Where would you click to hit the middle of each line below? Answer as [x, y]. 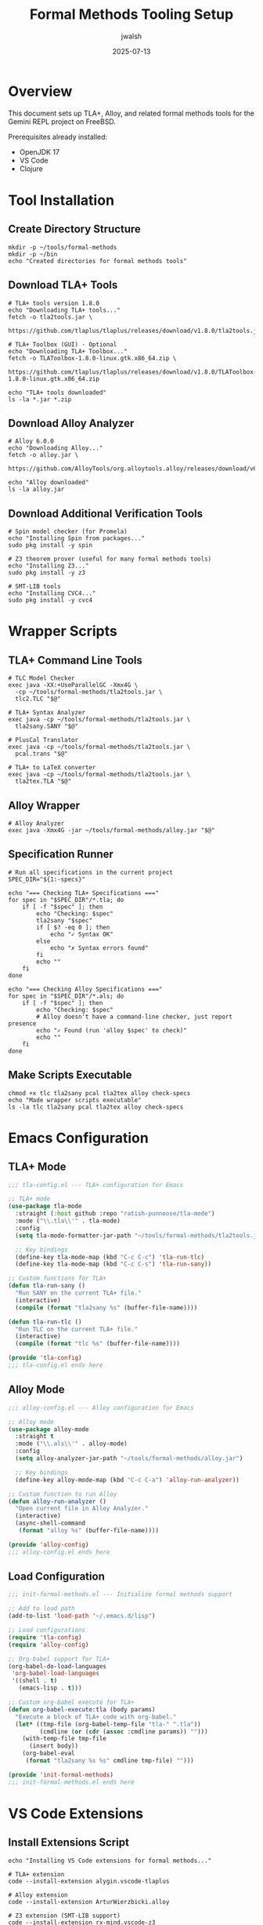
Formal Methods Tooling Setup [131, 15]
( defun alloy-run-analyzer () [58, 1501]
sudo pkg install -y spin [50, 546]
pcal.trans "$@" [41, 754]
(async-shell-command [50, 1523]
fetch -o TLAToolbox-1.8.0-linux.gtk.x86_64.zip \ [92, 358]
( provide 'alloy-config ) [49, 1544]
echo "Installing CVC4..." [52, 594]
